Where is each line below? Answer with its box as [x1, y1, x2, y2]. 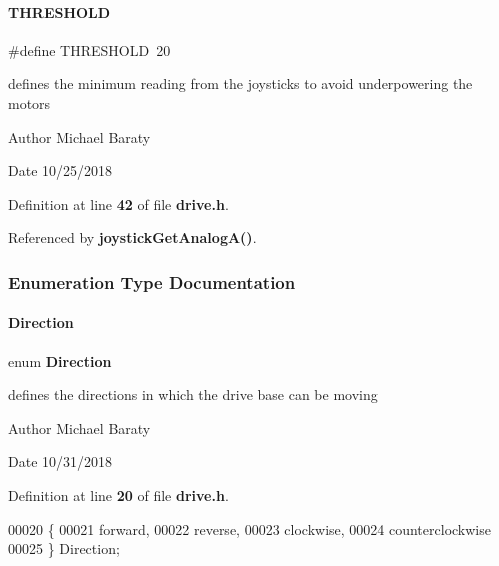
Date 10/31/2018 [8, 451, 113, 472]
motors [8, 92, 51, 113]
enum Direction [8, 350, 112, 371]
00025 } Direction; [8, 538, 120, 559]
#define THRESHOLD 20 [8, 39, 171, 60]
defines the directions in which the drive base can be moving [8, 384, 378, 405]
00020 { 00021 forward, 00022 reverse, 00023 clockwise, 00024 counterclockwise [8, 518, 491, 539]
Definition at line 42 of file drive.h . [8, 193, 229, 214]
